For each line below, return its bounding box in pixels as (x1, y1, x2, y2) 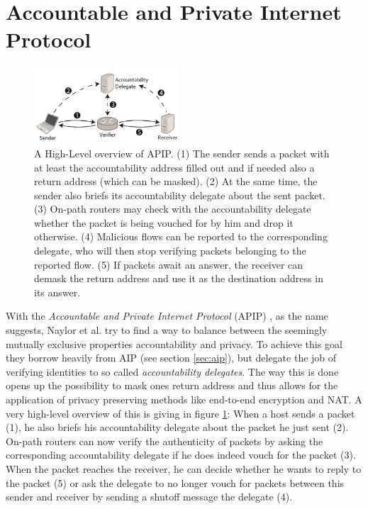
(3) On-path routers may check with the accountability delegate (34, 201, 311, 216)
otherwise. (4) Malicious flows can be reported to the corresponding (34, 229, 328, 244)
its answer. (34, 284, 81, 299)
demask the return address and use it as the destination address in (34, 271, 323, 286)
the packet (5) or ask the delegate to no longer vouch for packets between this (6, 475, 345, 490)
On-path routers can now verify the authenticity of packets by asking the (6, 433, 323, 448)
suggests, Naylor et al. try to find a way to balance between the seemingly (6, 323, 328, 337)
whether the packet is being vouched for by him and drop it (34, 215, 294, 230)
